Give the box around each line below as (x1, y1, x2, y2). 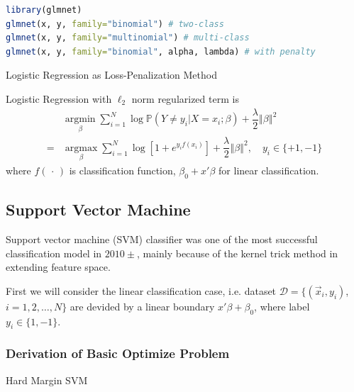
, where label (254, 298, 310, 313)
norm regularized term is (131, 91, 239, 106)
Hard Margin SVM (6, 372, 88, 387)
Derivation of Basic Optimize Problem (6, 345, 230, 362)
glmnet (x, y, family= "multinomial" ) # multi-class (6, 33, 250, 43)
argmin (65, 114, 96, 125)
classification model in (6, 245, 102, 260)
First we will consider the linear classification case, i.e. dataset (6, 283, 277, 298)
